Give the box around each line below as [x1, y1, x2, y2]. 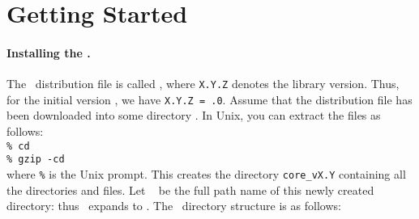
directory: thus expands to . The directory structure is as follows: [6, 197, 341, 214]
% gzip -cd [6, 154, 65, 166]
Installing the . [6, 44, 91, 61]
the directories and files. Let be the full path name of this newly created [6, 181, 374, 198]
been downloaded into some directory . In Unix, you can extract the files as [6, 107, 381, 124]
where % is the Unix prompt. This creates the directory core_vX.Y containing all [6, 165, 406, 182]
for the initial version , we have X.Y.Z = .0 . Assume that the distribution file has [6, 91, 413, 107]
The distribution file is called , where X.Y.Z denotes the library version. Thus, [6, 75, 400, 92]
